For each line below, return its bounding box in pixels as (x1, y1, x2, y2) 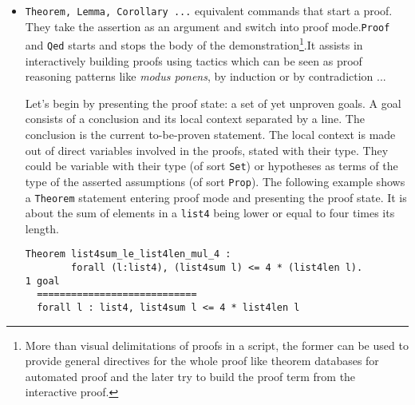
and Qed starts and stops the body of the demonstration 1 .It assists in (25, 34, 363, 53)
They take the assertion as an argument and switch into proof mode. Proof (25, 18, 390, 34)
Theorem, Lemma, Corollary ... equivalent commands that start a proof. (25, 2, 393, 18)
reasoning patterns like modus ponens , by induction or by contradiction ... (25, 68, 386, 85)
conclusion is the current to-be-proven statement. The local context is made (25, 126, 396, 142)
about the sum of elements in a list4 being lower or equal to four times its (25, 204, 395, 221)
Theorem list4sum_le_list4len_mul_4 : (25, 248, 231, 260)
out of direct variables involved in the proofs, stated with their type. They (25, 141, 389, 158)
